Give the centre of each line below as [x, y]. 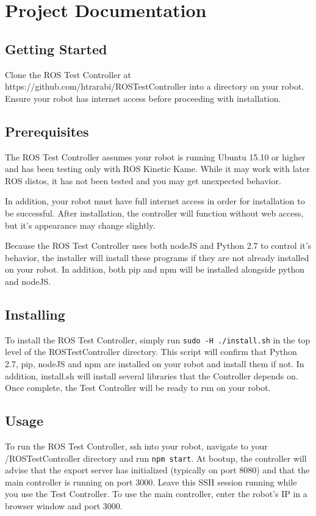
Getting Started [56, 48]
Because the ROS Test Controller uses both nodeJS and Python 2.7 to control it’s [158, 245]
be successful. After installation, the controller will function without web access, [154, 213]
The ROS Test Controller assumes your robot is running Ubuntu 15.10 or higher [155, 156]
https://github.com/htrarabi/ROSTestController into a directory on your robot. [155, 86]
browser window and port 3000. [64, 505]
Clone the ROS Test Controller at [68, 74]
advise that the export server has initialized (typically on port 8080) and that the [157, 470]
